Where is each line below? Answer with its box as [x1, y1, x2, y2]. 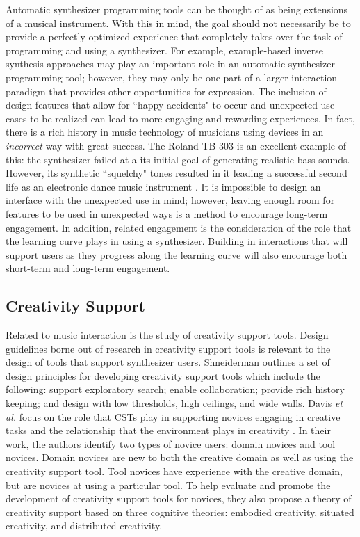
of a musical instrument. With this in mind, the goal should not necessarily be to [6, 15, 351, 30]
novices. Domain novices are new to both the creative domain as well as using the [6, 450, 354, 465]
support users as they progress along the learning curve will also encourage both [6, 247, 347, 262]
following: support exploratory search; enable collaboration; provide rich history [6, 382, 345, 396]
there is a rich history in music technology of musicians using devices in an [6, 125, 324, 139]
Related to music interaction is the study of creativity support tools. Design [6, 328, 329, 342]
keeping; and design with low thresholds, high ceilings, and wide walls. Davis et [6, 396, 343, 410]
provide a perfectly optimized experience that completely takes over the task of [6, 29, 343, 44]
